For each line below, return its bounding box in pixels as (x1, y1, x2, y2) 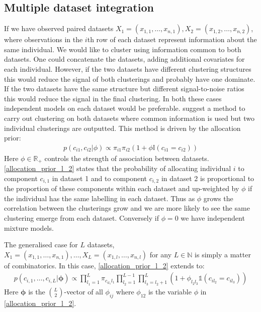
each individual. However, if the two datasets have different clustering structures (4, 63, 251, 74)
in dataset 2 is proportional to (161, 173, 254, 183)
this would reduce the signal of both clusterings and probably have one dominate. (4, 73, 255, 84)
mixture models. (4, 222, 54, 233)
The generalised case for (4, 239, 78, 250)
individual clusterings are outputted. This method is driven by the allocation (4, 122, 241, 133)
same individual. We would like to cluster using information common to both (4, 44, 241, 54)
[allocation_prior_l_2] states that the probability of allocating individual (4, 163, 231, 174)
